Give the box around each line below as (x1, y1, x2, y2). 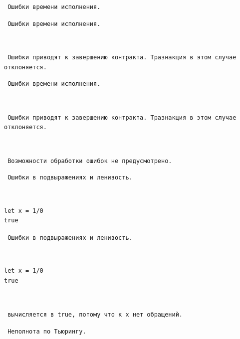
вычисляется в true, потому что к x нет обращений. (7, 311, 183, 318)
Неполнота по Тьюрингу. (7, 328, 86, 335)
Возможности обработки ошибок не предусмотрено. (7, 157, 172, 165)
